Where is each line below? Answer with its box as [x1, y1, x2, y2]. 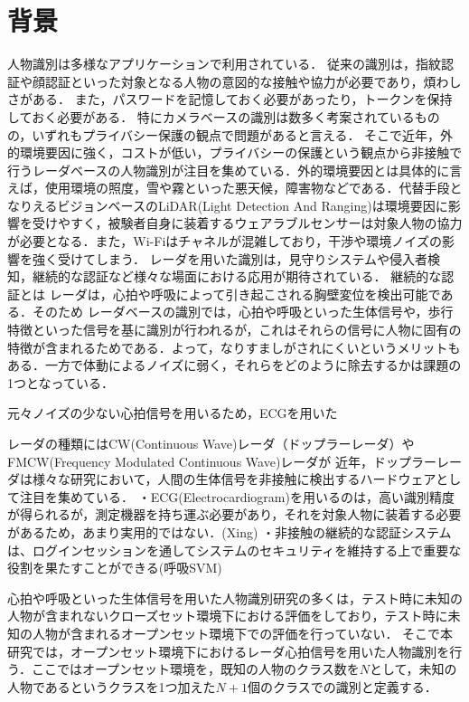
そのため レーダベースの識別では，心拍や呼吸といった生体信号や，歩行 [32, 302, 454, 321]
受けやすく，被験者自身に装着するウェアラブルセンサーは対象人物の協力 [32, 213, 463, 232]
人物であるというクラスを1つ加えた [7, 677, 216, 696]
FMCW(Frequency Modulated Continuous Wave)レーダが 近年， [7, 451, 373, 470]
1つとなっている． [7, 373, 114, 392]
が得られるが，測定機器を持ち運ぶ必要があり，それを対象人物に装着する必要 [7, 505, 462, 524]
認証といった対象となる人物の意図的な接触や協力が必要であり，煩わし [44, 71, 462, 90]
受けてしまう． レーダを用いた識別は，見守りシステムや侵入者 [57, 249, 428, 268]
